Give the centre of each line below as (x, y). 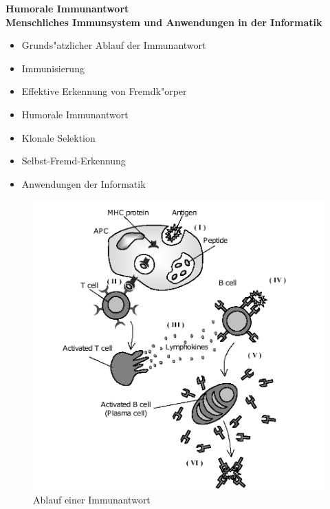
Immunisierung (53, 68)
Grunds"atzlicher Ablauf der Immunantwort (114, 45)
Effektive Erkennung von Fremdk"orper (104, 91)
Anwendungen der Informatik (84, 183)
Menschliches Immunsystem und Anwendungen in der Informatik (164, 22)
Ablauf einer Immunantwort (92, 500)
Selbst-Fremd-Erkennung (74, 161)
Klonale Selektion (58, 137)
